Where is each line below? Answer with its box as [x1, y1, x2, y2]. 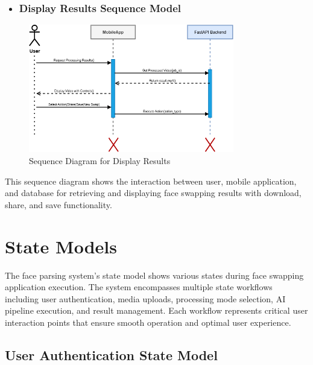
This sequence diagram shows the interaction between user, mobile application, [5, 174, 297, 187]
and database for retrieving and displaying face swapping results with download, [5, 186, 302, 199]
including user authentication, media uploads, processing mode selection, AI [5, 292, 286, 305]
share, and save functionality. [5, 198, 112, 211]
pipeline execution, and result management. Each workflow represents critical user [5, 304, 308, 317]
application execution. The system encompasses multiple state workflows [5, 281, 273, 293]
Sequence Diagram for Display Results [29, 154, 171, 167]
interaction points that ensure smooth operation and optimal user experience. [5, 316, 291, 328]
